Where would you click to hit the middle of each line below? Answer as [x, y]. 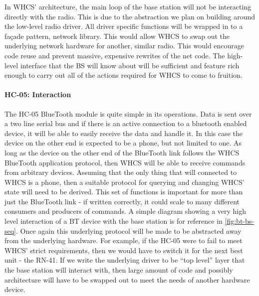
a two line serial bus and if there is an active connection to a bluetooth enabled [126, 123]
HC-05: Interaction [38, 94]
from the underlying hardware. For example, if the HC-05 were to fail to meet [124, 240]
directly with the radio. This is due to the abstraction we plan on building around [130, 16]
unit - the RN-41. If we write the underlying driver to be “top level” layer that [125, 260]
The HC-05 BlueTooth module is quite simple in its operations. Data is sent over [128, 113]
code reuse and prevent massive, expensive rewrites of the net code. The [115, 55]
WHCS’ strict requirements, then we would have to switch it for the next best [124, 250]
